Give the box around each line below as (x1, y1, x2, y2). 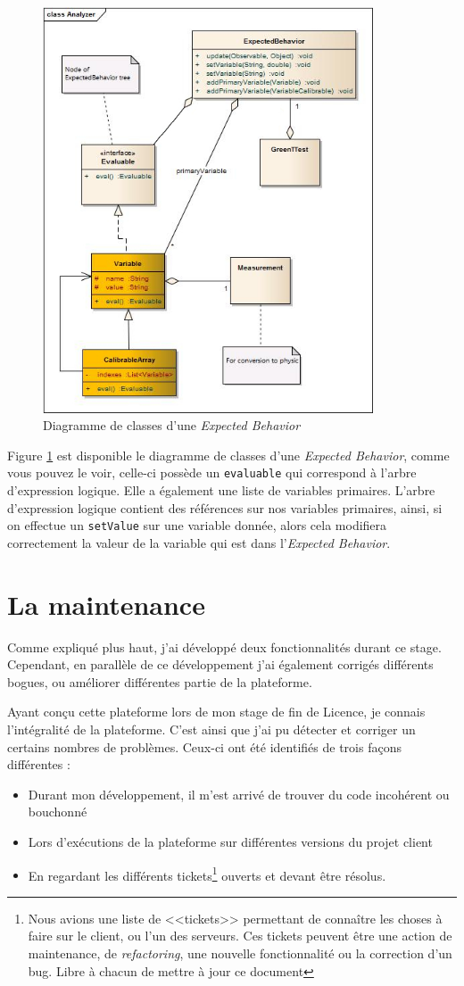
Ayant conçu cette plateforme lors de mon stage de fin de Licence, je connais (7, 702, 426, 721)
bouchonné (28, 802, 87, 821)
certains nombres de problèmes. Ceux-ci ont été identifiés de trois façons (7, 737, 402, 756)
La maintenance (7, 585, 205, 622)
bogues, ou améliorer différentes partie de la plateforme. (7, 672, 312, 691)
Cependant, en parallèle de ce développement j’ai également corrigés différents (7, 655, 434, 674)
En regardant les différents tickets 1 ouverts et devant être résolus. (28, 863, 386, 884)
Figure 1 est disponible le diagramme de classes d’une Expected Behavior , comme (7, 445, 450, 464)
